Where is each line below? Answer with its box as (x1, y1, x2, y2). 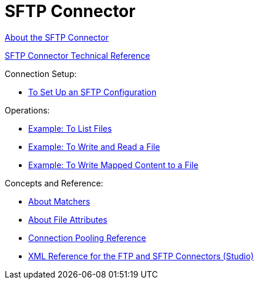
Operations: (5, 105, 50, 115)
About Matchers (28, 196, 90, 206)
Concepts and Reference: (5, 178, 103, 188)
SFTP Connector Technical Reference (5, 50, 150, 61)
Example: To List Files (28, 123, 112, 133)
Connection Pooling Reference (28, 232, 146, 243)
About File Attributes (28, 214, 107, 225)
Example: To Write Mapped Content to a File (28, 159, 199, 170)
